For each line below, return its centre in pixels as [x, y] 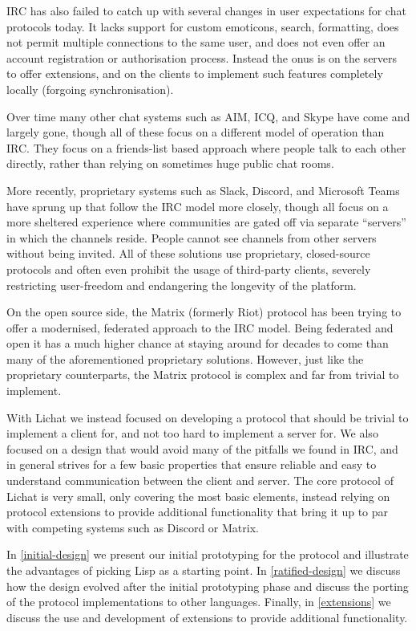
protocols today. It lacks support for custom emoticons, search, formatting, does [203, 26]
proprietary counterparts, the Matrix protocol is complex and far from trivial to [203, 375]
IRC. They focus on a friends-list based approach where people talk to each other [206, 147]
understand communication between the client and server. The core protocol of [200, 480]
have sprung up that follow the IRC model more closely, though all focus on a [198, 206]
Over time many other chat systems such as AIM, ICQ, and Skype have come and [208, 116]
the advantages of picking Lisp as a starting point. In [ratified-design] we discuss [204, 570]
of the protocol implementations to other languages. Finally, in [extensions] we [199, 602]
